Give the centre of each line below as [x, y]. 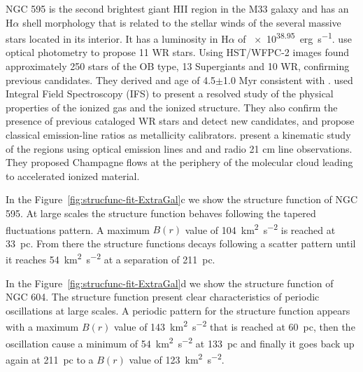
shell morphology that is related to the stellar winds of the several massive [182, 22]
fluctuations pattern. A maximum [78, 229]
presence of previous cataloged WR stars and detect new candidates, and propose [180, 121]
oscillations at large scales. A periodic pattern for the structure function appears [178, 310]
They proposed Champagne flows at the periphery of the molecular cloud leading [179, 162]
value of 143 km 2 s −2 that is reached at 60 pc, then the [234, 326]
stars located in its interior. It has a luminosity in [112, 38]
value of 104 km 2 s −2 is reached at [260, 228]
